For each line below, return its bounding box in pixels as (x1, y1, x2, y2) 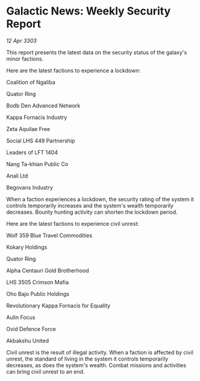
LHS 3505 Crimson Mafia (6, 278, 69, 286)
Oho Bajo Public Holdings (6, 290, 69, 297)
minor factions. (6, 55, 44, 62)
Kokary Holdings (6, 243, 48, 251)
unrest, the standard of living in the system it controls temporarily (6, 355, 169, 362)
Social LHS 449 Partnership (6, 137, 75, 144)
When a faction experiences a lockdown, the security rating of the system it (6, 195, 194, 203)
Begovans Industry (6, 184, 53, 191)
